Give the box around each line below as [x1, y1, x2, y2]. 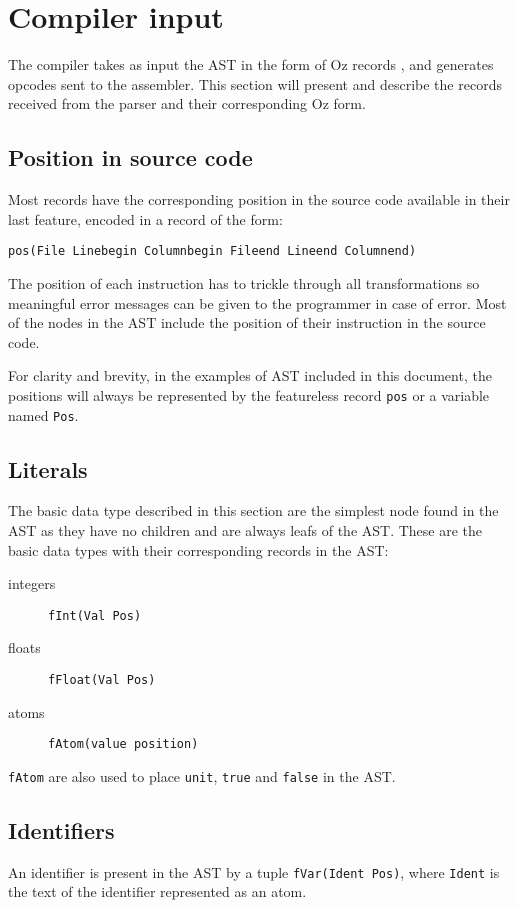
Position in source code [8, 142, 253, 173]
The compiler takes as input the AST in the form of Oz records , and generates [8, 54, 494, 75]
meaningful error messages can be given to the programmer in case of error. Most [8, 292, 507, 313]
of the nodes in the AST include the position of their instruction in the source [8, 312, 486, 333]
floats [8, 637, 41, 658]
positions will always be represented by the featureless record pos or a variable [8, 384, 490, 405]
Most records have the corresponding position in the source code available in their [8, 189, 510, 210]
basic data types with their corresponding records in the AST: [8, 539, 389, 560]
